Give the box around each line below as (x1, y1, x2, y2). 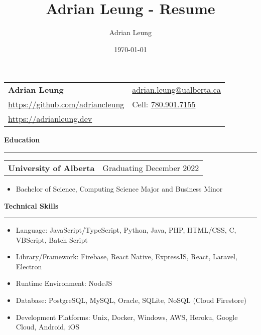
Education (4, 134, 40, 145)
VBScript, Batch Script (16, 234, 88, 245)
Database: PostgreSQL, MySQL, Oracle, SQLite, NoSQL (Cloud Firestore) (16, 295, 246, 305)
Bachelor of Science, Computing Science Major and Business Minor (16, 183, 223, 194)
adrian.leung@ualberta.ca (132, 84, 221, 96)
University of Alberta (8, 161, 95, 174)
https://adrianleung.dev (8, 113, 92, 125)
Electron (16, 261, 42, 271)
